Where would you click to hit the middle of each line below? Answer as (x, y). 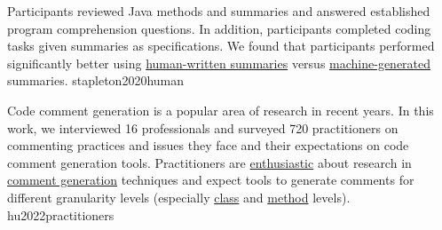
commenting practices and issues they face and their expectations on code (208, 145)
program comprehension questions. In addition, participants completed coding (219, 28)
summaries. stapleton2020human (96, 80)
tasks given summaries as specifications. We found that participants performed (221, 46)
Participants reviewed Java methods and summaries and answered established (219, 11)
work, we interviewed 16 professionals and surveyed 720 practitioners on (203, 127)
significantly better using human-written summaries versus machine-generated (219, 63)
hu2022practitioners (61, 214)
